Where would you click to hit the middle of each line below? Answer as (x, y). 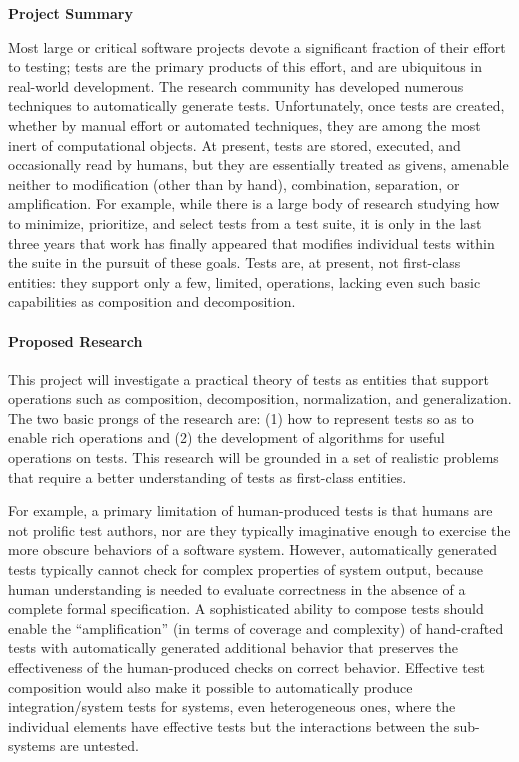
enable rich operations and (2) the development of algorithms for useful (226, 437)
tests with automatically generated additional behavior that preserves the (233, 647)
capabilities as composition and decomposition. (152, 301)
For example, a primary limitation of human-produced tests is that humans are (250, 510)
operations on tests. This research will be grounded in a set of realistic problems (253, 457)
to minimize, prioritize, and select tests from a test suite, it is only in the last (245, 222)
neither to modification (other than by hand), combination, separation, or (234, 183)
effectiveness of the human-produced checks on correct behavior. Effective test (246, 667)
